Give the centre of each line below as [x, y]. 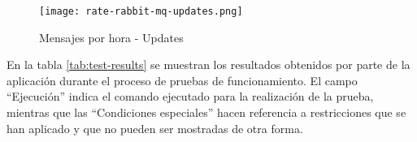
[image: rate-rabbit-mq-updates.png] [141, 11]
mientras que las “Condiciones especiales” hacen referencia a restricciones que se [206, 112]
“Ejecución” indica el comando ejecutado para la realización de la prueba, [190, 96]
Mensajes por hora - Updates [111, 37]
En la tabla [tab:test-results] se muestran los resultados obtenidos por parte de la [208, 65]
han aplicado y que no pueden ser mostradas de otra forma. [155, 128]
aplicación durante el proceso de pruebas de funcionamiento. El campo [182, 80]
